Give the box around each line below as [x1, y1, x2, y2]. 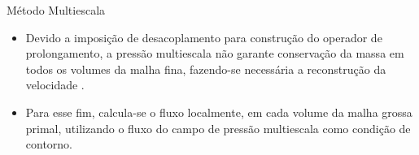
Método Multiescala [7, 2, 106, 18]
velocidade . [25, 76, 85, 93]
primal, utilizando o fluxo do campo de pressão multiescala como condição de [25, 119, 411, 136]
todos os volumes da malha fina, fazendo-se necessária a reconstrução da [25, 60, 386, 77]
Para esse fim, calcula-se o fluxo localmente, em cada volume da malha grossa [25, 103, 412, 120]
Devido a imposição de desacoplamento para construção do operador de [25, 28, 382, 45]
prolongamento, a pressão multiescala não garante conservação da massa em [25, 45, 404, 62]
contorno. [25, 136, 73, 153]
